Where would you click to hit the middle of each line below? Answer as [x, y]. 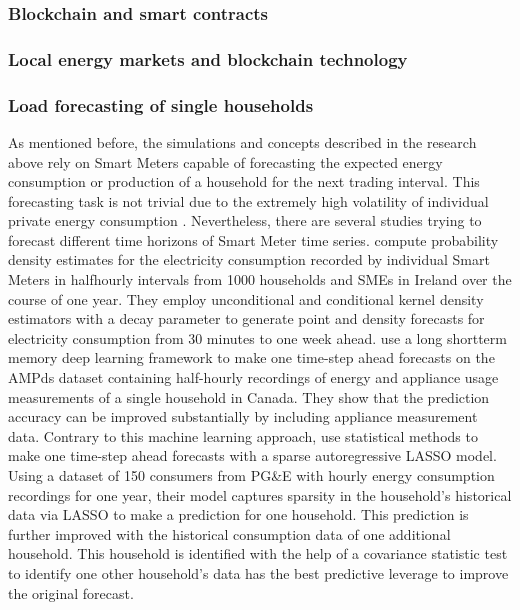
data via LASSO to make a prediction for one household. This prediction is [238, 514]
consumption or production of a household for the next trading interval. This [244, 181]
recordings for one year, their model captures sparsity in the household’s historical [260, 494]
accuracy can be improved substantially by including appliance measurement [243, 416]
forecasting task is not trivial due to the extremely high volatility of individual [248, 200]
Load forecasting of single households [161, 104]
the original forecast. [71, 592]
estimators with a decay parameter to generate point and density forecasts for [246, 318]
